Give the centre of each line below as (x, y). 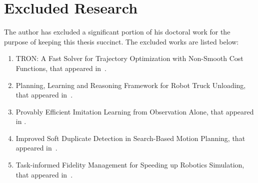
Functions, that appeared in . (61, 68)
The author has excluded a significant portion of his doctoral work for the (117, 32)
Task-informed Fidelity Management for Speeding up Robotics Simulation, (130, 165)
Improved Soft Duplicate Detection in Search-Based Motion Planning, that (130, 138)
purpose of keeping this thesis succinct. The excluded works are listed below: (121, 41)
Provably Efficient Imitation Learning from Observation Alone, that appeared (135, 111)
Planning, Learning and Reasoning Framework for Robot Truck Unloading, (131, 85)
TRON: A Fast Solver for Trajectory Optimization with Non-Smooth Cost (129, 58)
